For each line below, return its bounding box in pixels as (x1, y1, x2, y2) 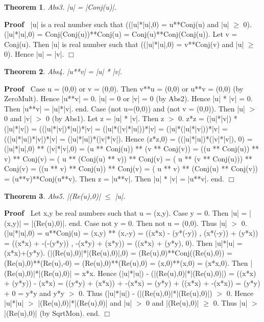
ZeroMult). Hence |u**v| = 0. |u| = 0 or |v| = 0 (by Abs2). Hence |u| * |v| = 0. (4, 93, 253, 104)
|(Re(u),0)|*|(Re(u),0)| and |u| (38, 297, 132, 308)
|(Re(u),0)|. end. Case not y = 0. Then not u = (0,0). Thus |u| (31, 217, 227, 228)
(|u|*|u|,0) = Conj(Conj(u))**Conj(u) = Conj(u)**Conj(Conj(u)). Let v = (4, 29, 237, 39)
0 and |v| (4, 113, 32, 124)
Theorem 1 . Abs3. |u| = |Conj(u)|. (4, 2, 116, 12)
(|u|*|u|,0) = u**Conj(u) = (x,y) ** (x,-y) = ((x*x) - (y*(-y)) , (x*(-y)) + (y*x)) (4, 227, 258, 238)
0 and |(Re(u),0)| (146, 297, 199, 308)
